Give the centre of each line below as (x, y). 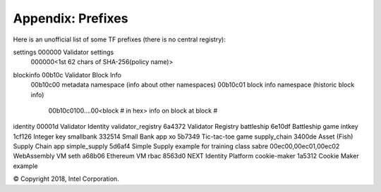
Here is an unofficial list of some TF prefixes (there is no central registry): (119, 39)
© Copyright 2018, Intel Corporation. (66, 179)
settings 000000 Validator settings (64, 52)
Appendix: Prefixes (71, 18)
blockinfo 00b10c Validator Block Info (67, 75)
